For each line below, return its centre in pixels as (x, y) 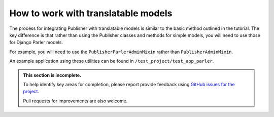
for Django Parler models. (36, 43)
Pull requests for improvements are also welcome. (75, 101)
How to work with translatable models (91, 13)
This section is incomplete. (52, 75)
